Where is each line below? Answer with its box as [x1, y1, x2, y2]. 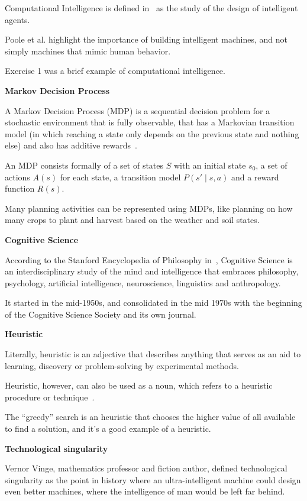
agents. [5, 13, 30, 25]
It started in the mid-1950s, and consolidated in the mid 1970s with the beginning [5, 296, 302, 309]
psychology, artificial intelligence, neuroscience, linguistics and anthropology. [5, 276, 281, 289]
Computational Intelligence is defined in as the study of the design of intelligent [5, 2, 298, 14]
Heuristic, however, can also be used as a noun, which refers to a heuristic [5, 379, 273, 392]
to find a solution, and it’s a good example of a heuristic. [5, 422, 211, 435]
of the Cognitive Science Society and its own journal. [5, 308, 196, 320]
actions [5, 170, 30, 183]
